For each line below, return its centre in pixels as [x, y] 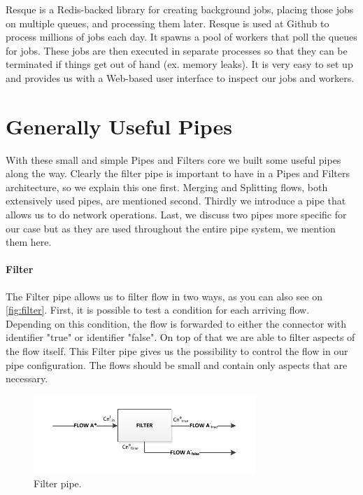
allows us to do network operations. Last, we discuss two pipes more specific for [176, 215]
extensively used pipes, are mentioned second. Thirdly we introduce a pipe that [176, 201]
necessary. [27, 378]
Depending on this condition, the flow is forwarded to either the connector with [176, 323]
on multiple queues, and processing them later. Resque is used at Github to [168, 23]
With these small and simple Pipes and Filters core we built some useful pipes [173, 159]
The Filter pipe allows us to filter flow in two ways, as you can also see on [164, 296]
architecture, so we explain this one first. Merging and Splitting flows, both [167, 187]
